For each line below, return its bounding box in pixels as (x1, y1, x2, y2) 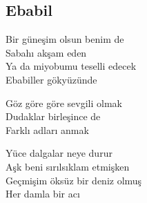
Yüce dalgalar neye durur (6, 146, 112, 160)
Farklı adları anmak (6, 122, 89, 137)
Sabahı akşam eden (6, 45, 87, 59)
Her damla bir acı (6, 186, 80, 201)
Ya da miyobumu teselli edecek (6, 59, 137, 73)
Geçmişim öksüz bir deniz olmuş (6, 173, 142, 187)
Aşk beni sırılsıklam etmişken (6, 159, 130, 173)
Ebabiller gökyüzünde (6, 72, 97, 86)
